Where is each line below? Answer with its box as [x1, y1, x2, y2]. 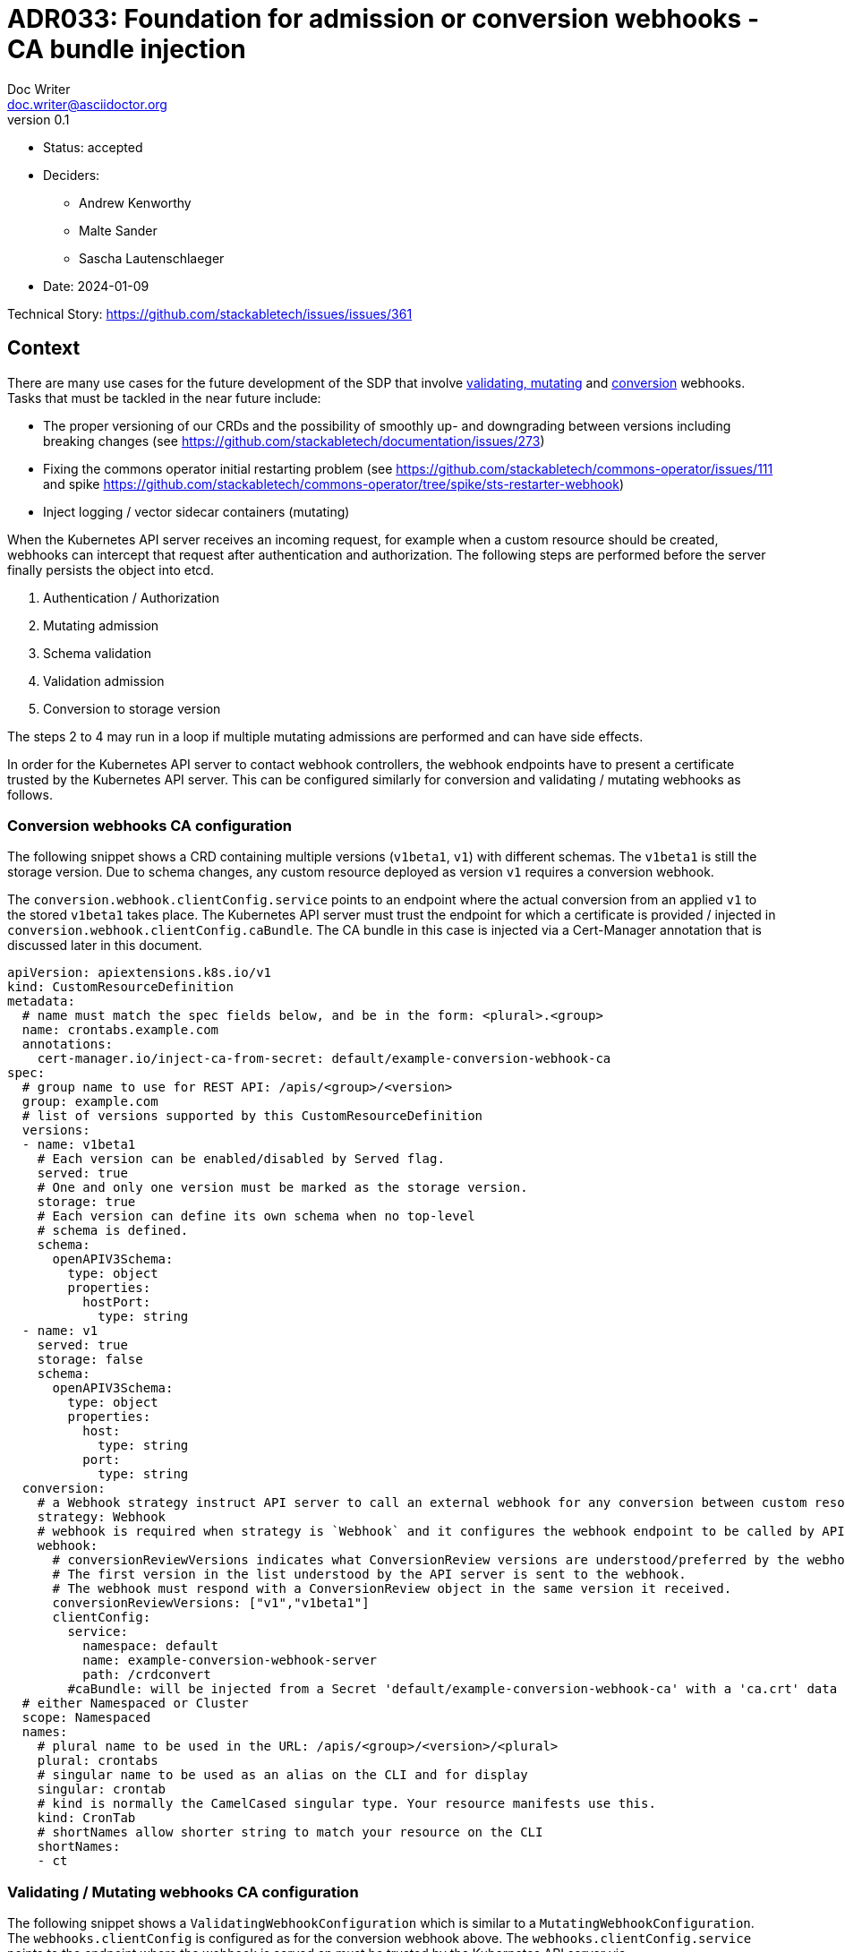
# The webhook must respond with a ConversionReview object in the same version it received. [52, 1581, 732, 1597]
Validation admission [43, 672, 165, 689]
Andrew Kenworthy [79, 194, 192, 210]
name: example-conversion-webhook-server [82, 1653, 378, 1668]
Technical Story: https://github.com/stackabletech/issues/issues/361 [7, 305, 413, 321]
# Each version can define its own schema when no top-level [37, 1209, 475, 1224]
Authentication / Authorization [43, 589, 219, 605]
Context [7, 337, 81, 360]
